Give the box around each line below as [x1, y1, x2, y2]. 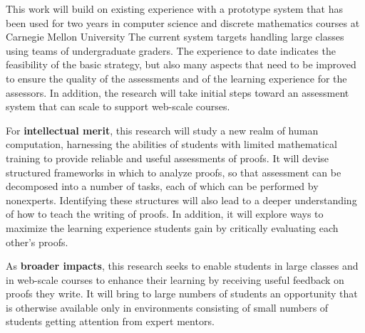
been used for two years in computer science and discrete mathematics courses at [6, 15, 360, 30]
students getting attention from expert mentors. [6, 314, 215, 329]
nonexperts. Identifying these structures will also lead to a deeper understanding [6, 192, 357, 207]
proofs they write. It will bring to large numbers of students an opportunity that [6, 286, 358, 301]
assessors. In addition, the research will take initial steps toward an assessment [6, 85, 349, 100]
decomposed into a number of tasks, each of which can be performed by [6, 179, 319, 194]
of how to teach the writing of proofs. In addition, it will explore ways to [6, 206, 324, 221]
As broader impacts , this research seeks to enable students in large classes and [6, 258, 359, 273]
